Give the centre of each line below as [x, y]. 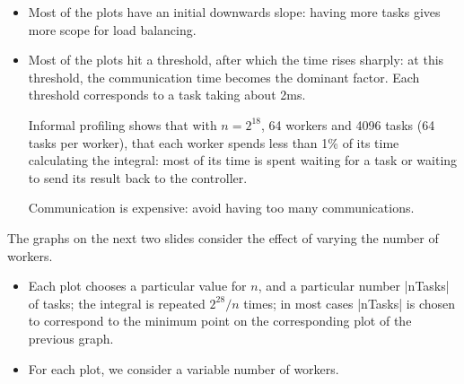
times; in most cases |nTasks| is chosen [350, 303]
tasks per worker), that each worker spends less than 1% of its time [214, 142]
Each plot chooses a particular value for [137, 286]
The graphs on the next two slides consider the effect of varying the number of [223, 237]
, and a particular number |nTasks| [354, 286]
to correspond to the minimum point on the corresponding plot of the [220, 321]
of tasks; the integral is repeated [117, 303]
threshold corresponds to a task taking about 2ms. [167, 95]
